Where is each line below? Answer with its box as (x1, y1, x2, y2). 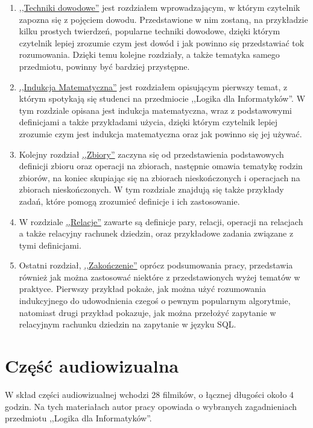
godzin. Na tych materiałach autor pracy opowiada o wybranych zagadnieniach (5, 400, 297, 412)
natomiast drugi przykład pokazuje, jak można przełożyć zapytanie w (19, 306, 276, 318)
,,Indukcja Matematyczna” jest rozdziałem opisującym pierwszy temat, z (19, 80, 288, 93)
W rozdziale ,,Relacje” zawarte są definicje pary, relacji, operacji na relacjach (19, 215, 303, 228)
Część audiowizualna (5, 353, 179, 378)
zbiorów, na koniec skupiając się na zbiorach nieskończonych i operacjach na (19, 171, 300, 184)
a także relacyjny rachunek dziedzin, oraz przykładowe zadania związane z (19, 227, 294, 240)
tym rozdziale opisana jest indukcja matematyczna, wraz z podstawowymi (19, 104, 292, 116)
